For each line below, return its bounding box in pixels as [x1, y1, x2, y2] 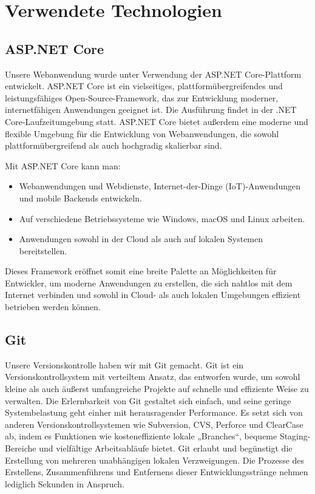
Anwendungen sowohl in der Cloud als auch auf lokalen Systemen [19, 232, 263, 245]
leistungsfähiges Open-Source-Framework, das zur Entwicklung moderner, [5, 91, 279, 104]
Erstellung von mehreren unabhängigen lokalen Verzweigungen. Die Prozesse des [5, 453, 305, 466]
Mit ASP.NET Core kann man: [5, 159, 121, 172]
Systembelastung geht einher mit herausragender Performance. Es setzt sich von [5, 406, 303, 419]
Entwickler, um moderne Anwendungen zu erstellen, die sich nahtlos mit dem [5, 276, 293, 289]
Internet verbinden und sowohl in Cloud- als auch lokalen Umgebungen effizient [5, 288, 301, 301]
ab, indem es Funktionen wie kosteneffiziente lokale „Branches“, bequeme [5, 430, 277, 442]
